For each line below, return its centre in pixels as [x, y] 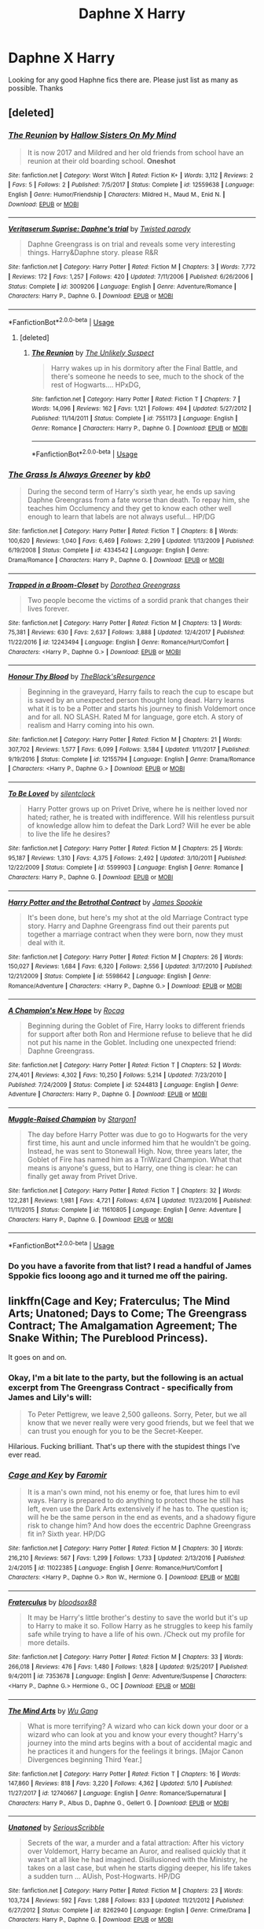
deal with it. [46, 942]
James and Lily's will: [50, 1397]
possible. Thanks [36, 88]
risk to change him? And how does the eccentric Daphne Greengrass [139, 1526]
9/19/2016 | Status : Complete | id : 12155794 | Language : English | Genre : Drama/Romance [132, 759]
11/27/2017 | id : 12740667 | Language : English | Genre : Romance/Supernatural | [117, 1794]
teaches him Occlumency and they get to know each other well [129, 508]
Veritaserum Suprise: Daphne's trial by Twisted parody [99, 229]
